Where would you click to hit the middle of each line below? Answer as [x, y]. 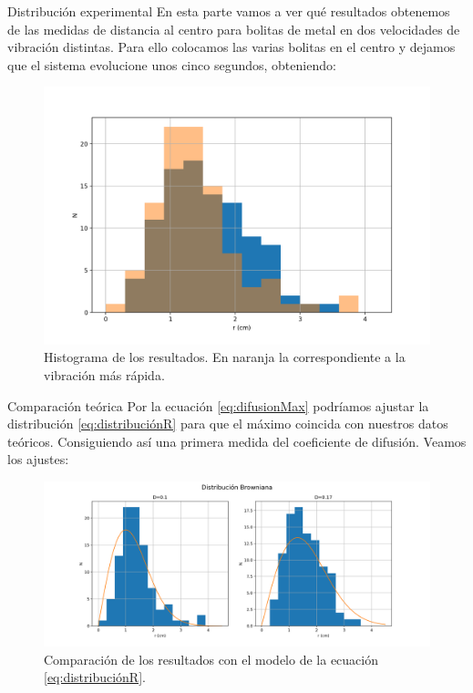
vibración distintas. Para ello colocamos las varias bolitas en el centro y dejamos [231, 47]
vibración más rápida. [104, 374]
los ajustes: [38, 459]
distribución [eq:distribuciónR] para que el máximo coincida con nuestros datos [228, 424]
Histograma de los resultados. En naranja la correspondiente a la [225, 357]
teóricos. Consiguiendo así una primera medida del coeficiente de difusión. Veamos [237, 441]
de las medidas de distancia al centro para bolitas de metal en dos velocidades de [234, 29]
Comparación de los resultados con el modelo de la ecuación [211, 659]
